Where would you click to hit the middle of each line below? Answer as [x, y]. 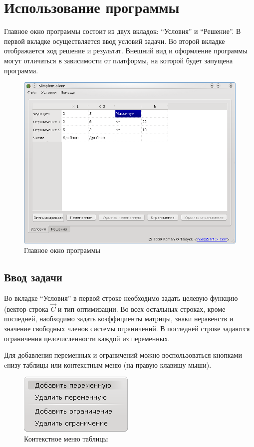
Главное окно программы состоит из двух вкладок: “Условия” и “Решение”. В [123, 31]
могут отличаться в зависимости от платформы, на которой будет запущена [119, 60]
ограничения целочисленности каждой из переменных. [87, 338]
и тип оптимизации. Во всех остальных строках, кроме [142, 309]
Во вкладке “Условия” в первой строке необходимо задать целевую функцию [121, 298]
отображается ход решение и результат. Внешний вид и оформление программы [126, 51]
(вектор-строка [26, 309]
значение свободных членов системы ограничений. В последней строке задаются [127, 329]
